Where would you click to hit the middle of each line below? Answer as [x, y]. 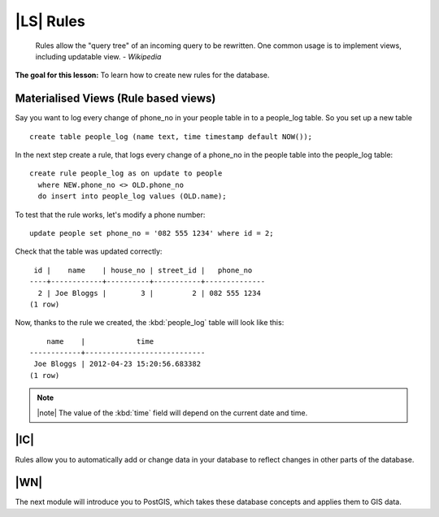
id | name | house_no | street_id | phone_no [143, 270]
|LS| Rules [50, 21]
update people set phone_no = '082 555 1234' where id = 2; [152, 233]
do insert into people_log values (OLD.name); [132, 196]
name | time [100, 341]
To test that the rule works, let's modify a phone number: [110, 215]
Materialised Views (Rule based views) [115, 99]
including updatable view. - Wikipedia [98, 56]
